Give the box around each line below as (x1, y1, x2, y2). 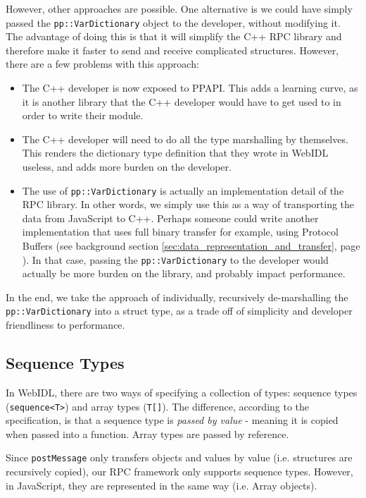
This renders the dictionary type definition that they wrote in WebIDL (22, 145, 329, 160)
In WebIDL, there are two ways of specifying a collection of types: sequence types (6, 384, 358, 399)
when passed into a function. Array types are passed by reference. (6, 426, 289, 441)
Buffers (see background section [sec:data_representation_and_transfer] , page (22, 238, 360, 253)
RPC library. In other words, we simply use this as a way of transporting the (22, 197, 355, 212)
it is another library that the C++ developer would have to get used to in (22, 94, 341, 109)
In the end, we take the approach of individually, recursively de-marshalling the (6, 289, 348, 304)
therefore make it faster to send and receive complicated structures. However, (6, 42, 339, 57)
